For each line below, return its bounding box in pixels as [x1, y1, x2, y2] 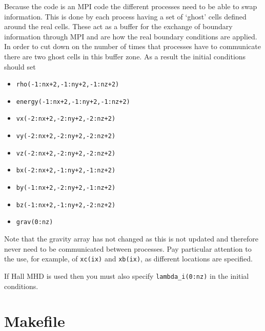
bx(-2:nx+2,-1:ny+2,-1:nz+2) [16, 167, 116, 174]
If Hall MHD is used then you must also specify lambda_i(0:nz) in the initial [4, 270, 249, 281]
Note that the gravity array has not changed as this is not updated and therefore [4, 233, 258, 244]
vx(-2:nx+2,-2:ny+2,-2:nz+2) [16, 115, 116, 123]
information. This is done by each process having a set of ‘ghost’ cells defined [4, 11, 247, 21]
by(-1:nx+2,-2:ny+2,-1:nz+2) [16, 184, 116, 192]
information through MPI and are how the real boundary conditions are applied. [4, 31, 257, 41]
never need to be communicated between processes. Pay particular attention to [4, 243, 252, 254]
